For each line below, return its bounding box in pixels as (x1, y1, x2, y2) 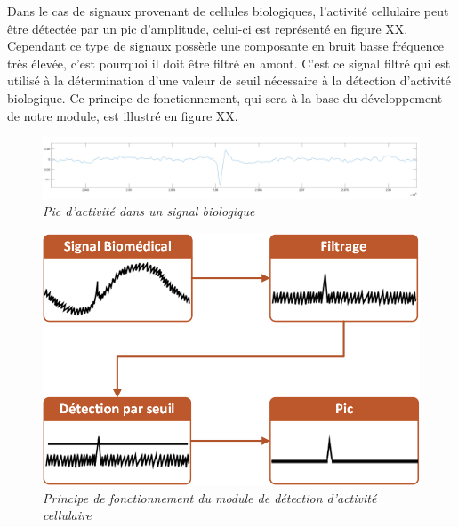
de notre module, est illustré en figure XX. (7, 106, 238, 124)
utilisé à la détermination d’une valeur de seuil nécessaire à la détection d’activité (7, 71, 451, 90)
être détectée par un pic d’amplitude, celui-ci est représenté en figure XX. (7, 19, 408, 37)
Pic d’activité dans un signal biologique (43, 202, 255, 220)
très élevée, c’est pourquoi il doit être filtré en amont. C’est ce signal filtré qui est (7, 53, 451, 72)
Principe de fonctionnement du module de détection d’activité (43, 488, 377, 507)
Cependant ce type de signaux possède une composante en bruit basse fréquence (7, 36, 444, 55)
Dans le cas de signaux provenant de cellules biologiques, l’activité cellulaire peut (7, 2, 449, 20)
